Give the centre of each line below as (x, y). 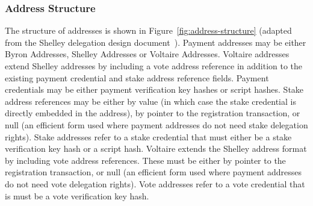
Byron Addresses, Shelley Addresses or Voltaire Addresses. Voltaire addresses (147, 54)
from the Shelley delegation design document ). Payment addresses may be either (156, 42)
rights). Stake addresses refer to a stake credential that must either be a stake (148, 136)
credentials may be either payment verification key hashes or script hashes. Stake (154, 89)
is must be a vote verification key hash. (77, 195)
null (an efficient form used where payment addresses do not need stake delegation (156, 124)
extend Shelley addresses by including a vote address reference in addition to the (154, 66)
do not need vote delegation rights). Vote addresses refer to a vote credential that (155, 183)
